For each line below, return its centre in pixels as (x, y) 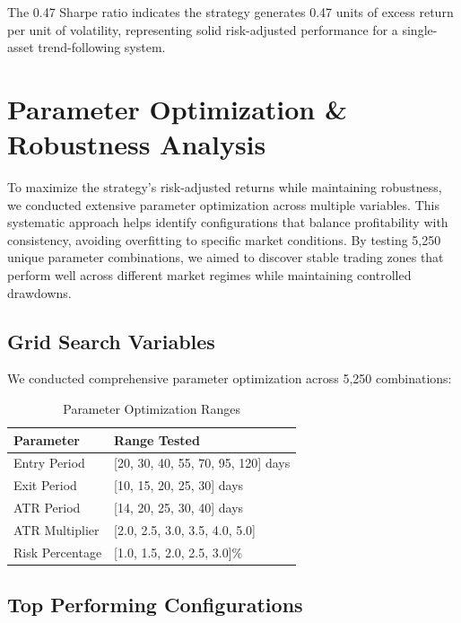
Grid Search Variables (111, 341)
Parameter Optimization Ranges (152, 409)
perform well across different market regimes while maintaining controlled (209, 275)
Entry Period (49, 463)
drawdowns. (39, 292)
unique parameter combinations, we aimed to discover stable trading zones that (226, 257)
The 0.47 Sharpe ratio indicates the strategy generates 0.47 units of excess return (230, 12)
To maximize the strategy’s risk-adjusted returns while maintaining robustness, (225, 187)
